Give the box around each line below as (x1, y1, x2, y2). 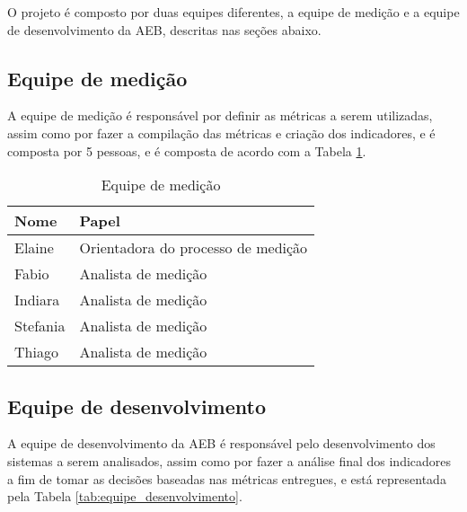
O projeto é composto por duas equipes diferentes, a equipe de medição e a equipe (7, 3, 460, 21)
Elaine (14, 237, 54, 259)
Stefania (14, 315, 66, 337)
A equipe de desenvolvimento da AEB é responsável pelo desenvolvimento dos (7, 434, 436, 453)
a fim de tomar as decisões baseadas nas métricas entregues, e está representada (7, 469, 446, 488)
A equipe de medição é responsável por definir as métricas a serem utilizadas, (7, 106, 433, 125)
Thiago (14, 341, 58, 363)
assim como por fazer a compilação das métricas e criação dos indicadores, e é (7, 123, 436, 142)
